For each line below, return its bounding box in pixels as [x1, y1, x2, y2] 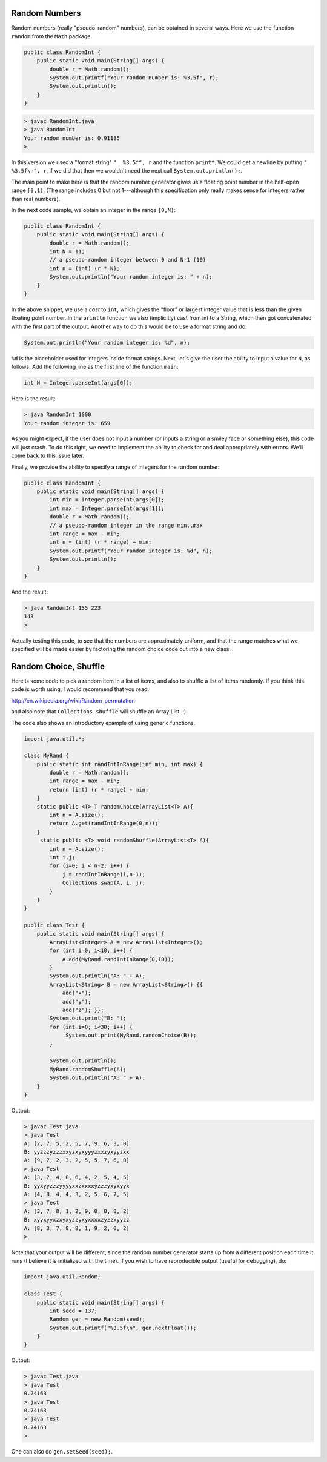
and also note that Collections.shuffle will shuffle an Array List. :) [11, 708, 187, 715]
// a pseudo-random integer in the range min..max [49, 521, 203, 529]
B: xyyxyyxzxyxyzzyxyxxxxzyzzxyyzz [24, 1216, 130, 1223]
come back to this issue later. [11, 452, 85, 460]
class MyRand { [24, 752, 69, 759]
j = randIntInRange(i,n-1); [62, 871, 145, 878]
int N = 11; [49, 248, 85, 255]
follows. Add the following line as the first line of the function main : [11, 363, 179, 371]
